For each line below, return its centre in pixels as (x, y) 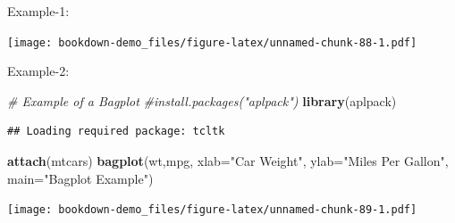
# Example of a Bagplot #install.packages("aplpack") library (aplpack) (202, 100)
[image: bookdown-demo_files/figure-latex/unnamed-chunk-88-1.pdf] (212, 42)
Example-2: (38, 71)
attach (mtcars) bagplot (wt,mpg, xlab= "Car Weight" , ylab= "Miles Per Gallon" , (228, 161)
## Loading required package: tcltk (116, 132)
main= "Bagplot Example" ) (80, 178)
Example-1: (38, 11)
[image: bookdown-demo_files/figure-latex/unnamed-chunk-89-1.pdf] (212, 210)
